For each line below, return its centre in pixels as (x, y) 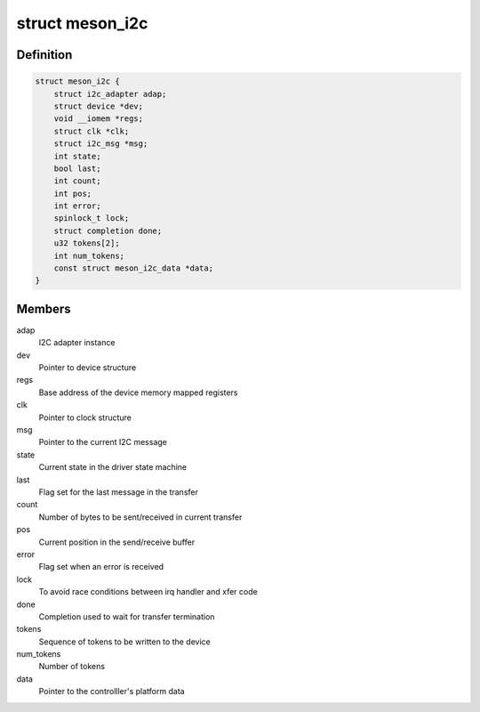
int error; (77, 206)
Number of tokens (72, 667)
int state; (77, 156)
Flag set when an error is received (101, 567)
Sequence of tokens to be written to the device (124, 642)
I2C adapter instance (77, 343)
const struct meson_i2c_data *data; (133, 268)
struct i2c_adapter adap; (110, 94)
